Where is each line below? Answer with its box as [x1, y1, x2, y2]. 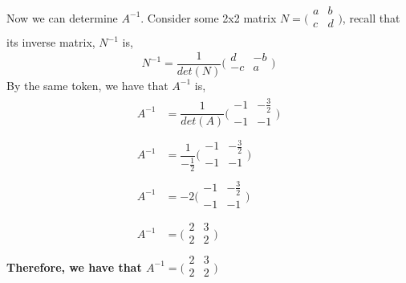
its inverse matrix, [6, 34, 95, 51]
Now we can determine [6, 9, 118, 26]
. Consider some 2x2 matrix [140, 9, 277, 26]
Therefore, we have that [6, 258, 142, 275]
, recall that [342, 9, 400, 26]
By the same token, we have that [6, 76, 168, 93]
